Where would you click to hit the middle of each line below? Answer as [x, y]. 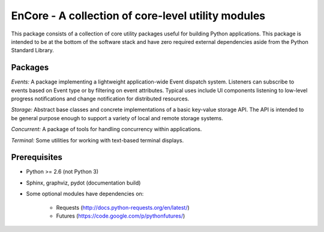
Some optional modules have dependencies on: [85, 194]
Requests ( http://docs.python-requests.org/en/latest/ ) [123, 207]
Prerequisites [37, 157]
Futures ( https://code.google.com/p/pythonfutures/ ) [121, 216]
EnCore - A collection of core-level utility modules [138, 16]
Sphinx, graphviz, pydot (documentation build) [83, 183]
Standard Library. [32, 50]
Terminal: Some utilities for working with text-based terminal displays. [97, 140]
